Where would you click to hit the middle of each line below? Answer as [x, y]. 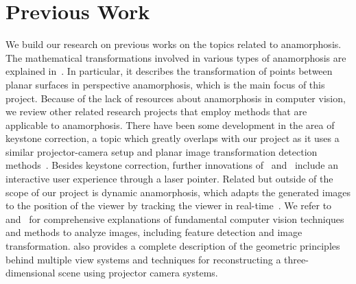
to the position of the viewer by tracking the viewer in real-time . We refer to [169, 205]
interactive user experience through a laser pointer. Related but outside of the [169, 179]
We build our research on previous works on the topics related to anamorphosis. [174, 44]
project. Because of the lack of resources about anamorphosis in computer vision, [176, 98]
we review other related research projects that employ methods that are [156, 111]
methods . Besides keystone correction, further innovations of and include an [172, 165]
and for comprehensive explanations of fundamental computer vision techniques [175, 218]
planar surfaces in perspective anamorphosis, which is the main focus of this [165, 84]
